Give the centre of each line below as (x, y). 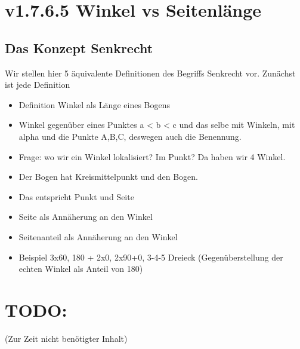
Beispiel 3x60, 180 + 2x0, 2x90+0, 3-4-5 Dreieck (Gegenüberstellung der (151, 257)
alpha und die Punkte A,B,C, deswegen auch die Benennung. (130, 136)
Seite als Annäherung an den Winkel (86, 217)
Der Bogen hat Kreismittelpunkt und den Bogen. (108, 177)
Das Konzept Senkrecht (79, 48)
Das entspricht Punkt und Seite (76, 196)
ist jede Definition (38, 85)
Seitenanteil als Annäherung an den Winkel (98, 236)
